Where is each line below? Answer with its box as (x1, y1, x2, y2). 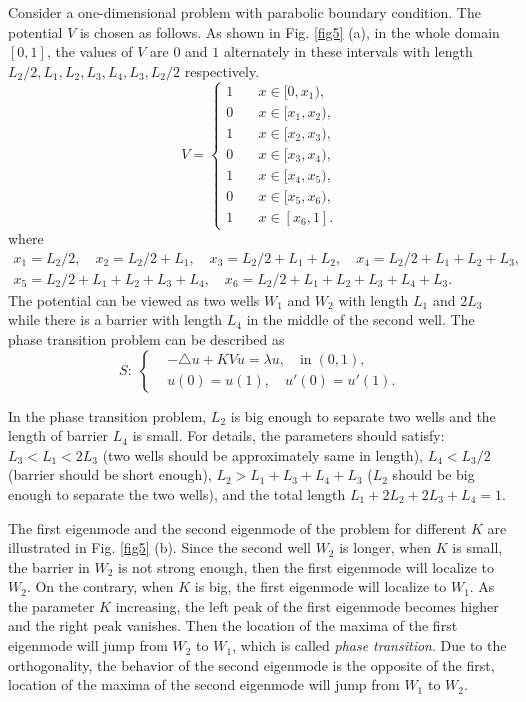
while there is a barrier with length (8, 309, 223, 330)
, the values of (46, 41, 133, 62)
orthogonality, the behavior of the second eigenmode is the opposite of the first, (8, 654, 495, 675)
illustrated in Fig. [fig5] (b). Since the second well (8, 537, 311, 558)
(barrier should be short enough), (8, 464, 212, 485)
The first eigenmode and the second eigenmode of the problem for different (8, 517, 467, 538)
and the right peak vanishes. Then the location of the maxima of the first (8, 615, 458, 636)
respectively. (184, 60, 260, 81)
